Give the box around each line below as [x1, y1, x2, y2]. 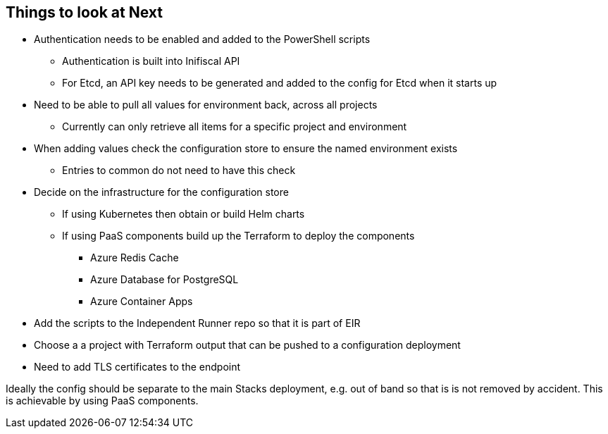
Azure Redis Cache [90, 252, 179, 264]
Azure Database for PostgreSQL [90, 273, 239, 286]
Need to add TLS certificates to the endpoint [34, 361, 241, 373]
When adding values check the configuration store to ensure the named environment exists [34, 142, 458, 155]
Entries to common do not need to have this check [62, 164, 296, 177]
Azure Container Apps [90, 295, 193, 308]
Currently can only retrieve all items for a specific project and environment [62, 120, 407, 133]
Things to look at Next [6, 4, 163, 21]
